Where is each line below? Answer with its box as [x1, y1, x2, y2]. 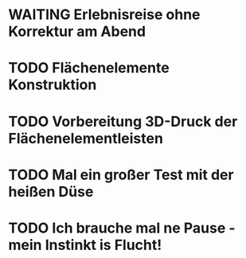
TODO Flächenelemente [8, 59, 170, 77]
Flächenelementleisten [8, 129, 163, 147]
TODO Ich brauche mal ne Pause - [8, 219, 236, 236]
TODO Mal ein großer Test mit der [8, 166, 234, 184]
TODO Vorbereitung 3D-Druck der [8, 112, 238, 131]
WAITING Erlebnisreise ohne [8, 6, 201, 24]
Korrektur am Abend [8, 22, 146, 41]
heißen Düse [8, 182, 94, 201]
